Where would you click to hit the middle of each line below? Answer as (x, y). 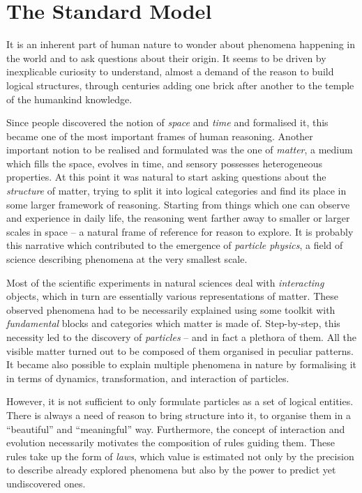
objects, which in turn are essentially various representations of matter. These (172, 296)
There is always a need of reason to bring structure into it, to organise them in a (179, 415)
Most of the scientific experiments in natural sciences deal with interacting (165, 282)
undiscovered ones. (46, 483)
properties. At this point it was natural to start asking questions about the (166, 177)
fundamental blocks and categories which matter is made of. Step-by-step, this (173, 323)
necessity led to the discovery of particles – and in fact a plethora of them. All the (182, 337)
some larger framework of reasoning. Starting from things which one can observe (178, 204)
